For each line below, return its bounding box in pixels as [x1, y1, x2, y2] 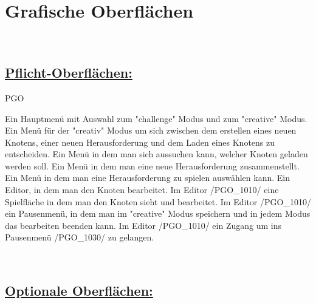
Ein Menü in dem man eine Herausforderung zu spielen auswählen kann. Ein [5, 171, 290, 184]
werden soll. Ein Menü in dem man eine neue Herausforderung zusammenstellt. [5, 159, 300, 172]
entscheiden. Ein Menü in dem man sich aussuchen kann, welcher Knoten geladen [5, 148, 308, 160]
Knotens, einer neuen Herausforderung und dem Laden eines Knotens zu [5, 135, 275, 148]
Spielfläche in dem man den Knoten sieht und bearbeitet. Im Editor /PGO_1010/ [5, 195, 311, 208]
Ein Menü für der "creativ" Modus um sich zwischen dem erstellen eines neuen [5, 124, 297, 137]
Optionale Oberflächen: [5, 281, 153, 300]
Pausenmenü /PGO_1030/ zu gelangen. [5, 231, 154, 243]
